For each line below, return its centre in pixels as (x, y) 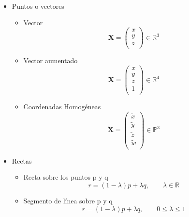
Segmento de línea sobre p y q (68, 201)
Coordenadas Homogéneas (62, 107)
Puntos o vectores (38, 6)
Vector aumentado (51, 60)
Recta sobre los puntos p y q (66, 177)
